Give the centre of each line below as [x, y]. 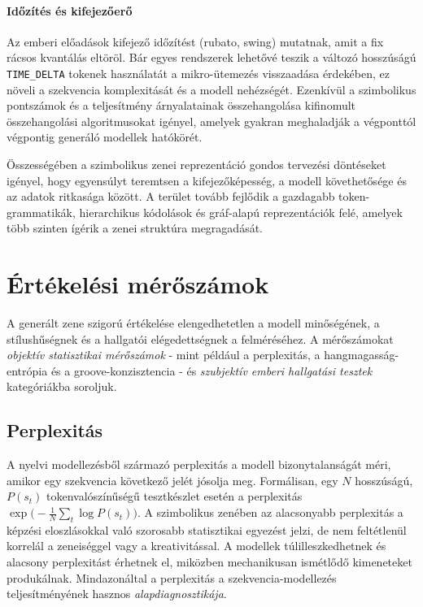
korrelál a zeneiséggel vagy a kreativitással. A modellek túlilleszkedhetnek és [196, 546]
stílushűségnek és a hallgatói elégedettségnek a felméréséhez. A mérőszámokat [200, 338]
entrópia [27, 370]
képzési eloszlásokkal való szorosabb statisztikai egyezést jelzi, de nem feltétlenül [207, 529]
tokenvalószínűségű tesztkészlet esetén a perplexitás [174, 496]
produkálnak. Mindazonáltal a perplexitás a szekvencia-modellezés [172, 577]
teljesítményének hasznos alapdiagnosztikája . [117, 594]
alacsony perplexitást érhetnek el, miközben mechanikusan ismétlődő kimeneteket [209, 562]
